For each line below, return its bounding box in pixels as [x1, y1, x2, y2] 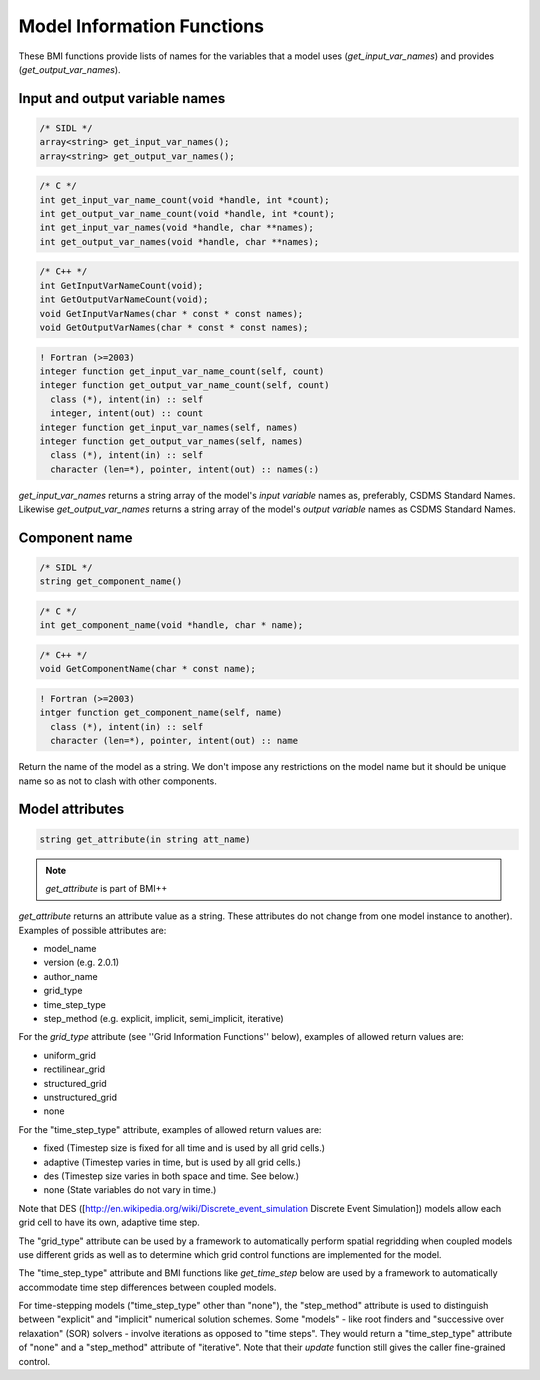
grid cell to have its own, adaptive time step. [18, 1216, 200, 1229]
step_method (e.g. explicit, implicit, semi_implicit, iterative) [43, 1013, 284, 1025]
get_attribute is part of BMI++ [45, 882, 168, 894]
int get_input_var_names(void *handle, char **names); [39, 222, 314, 234]
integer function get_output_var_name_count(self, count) [39, 380, 330, 391]
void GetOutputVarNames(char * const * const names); [39, 322, 309, 333]
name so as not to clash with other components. [18, 775, 217, 787]
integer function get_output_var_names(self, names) [39, 435, 304, 447]
